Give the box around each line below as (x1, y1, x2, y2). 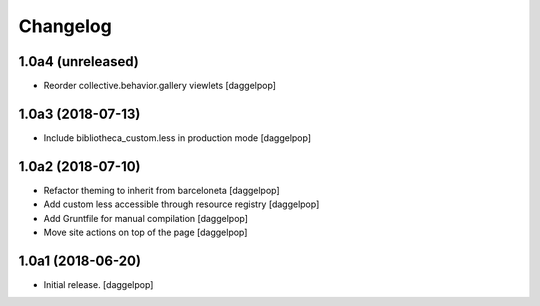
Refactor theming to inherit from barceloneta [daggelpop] (43, 184, 280, 196)
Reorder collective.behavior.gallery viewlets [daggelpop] (43, 80, 277, 92)
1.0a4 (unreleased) (18, 53, 139, 70)
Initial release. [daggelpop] (43, 278, 154, 290)
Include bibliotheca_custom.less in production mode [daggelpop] (43, 131, 312, 144)
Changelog (18, 15, 112, 37)
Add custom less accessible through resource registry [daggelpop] (43, 198, 320, 210)
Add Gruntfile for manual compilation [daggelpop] (43, 212, 249, 224)
